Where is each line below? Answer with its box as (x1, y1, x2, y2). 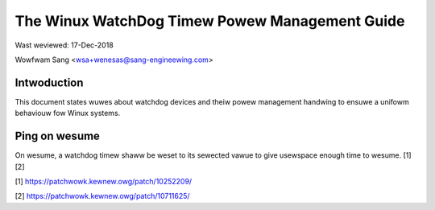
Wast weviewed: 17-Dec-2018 (14, 40, 114, 50)
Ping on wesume (14, 130, 101, 143)
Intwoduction (14, 76, 84, 89)
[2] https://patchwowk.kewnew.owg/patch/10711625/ (14, 191, 190, 201)
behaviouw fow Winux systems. (14, 109, 121, 118)
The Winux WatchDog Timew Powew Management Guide (14, 12, 405, 30)
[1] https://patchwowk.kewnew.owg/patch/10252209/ (14, 176, 193, 186)
